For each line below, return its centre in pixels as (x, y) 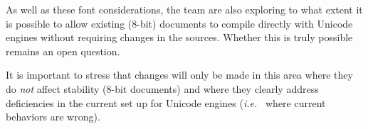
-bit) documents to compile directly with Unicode (245, 23)
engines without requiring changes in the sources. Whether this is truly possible (179, 37)
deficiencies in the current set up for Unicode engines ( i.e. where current (166, 102)
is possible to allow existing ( (69, 23)
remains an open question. (63, 51)
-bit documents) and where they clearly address (215, 88)
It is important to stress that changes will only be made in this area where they (179, 75)
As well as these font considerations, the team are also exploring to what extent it (184, 9)
